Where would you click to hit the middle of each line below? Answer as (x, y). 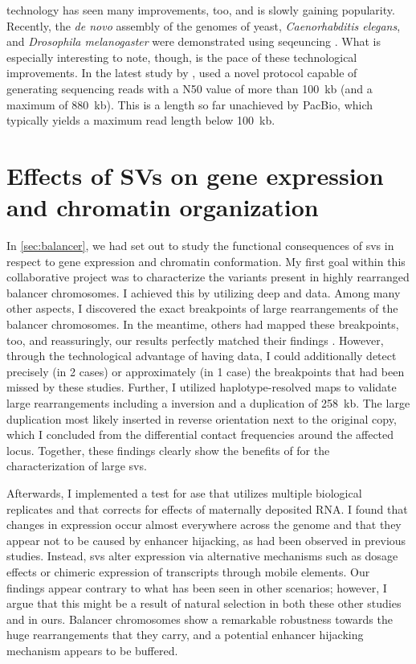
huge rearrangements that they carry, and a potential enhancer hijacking (185, 635)
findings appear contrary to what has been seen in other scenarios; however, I (197, 587)
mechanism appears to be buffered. (92, 650)
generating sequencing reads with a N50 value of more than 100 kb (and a (190, 88)
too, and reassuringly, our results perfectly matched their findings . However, (195, 340)
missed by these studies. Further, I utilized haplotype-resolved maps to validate (202, 387)
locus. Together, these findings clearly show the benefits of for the (168, 450)
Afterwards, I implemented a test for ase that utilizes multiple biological (184, 492)
